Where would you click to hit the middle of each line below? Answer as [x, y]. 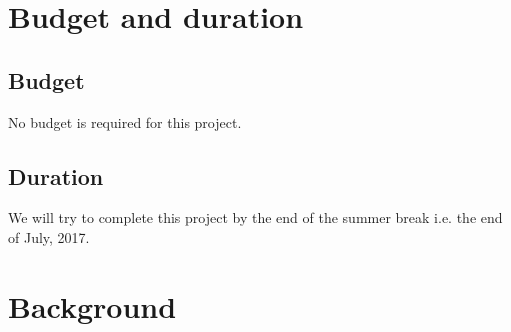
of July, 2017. [49, 236]
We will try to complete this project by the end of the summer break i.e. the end [255, 217]
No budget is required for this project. [125, 121]
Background [92, 305]
